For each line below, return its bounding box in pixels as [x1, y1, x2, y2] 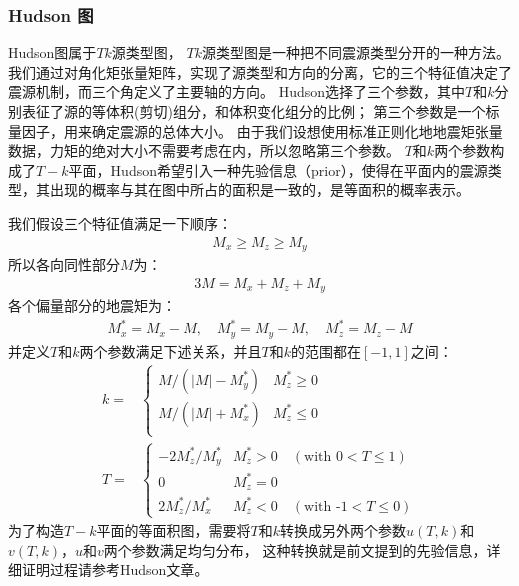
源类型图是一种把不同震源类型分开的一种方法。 [202, 42, 511, 63]
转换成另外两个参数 [280, 519, 407, 540]
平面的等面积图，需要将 [96, 519, 251, 540]
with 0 [304, 449, 343, 464]
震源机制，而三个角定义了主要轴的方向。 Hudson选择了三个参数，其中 [8, 81, 466, 102]
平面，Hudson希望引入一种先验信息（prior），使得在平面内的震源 [68, 159, 488, 180]
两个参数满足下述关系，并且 [79, 340, 262, 361]
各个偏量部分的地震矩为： [8, 295, 176, 316]
